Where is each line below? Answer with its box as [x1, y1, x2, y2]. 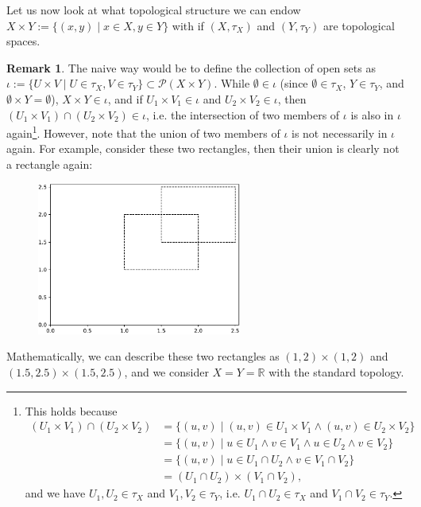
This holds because [25, 402, 118, 419]
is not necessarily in [292, 124, 388, 141]
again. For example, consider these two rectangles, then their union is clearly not [6, 140, 400, 157]
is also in [350, 106, 394, 123]
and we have [25, 485, 86, 501]
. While [214, 75, 250, 92]
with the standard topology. [268, 364, 404, 380]
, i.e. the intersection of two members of [145, 106, 340, 123]
